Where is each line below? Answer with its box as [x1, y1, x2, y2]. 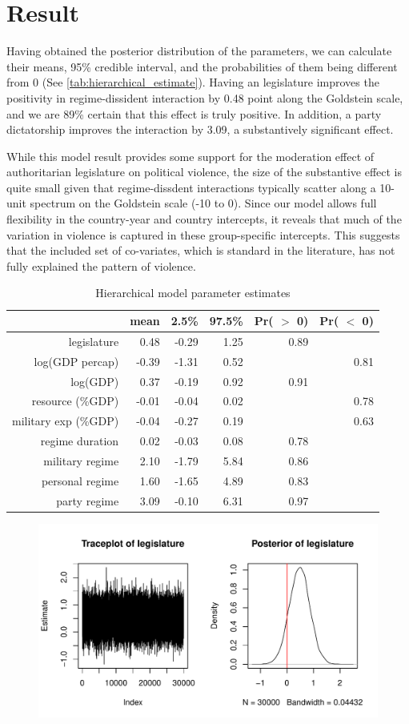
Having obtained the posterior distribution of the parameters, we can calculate [6, 42, 392, 59]
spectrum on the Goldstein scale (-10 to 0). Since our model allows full [30, 195, 377, 211]
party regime [56, 492, 119, 509]
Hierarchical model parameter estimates [95, 284, 291, 301]
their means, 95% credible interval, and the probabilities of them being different [6, 58, 398, 74]
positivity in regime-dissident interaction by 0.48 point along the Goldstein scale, [6, 89, 403, 106]
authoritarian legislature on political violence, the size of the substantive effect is [6, 163, 402, 180]
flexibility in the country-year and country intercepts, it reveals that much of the [6, 211, 402, 227]
